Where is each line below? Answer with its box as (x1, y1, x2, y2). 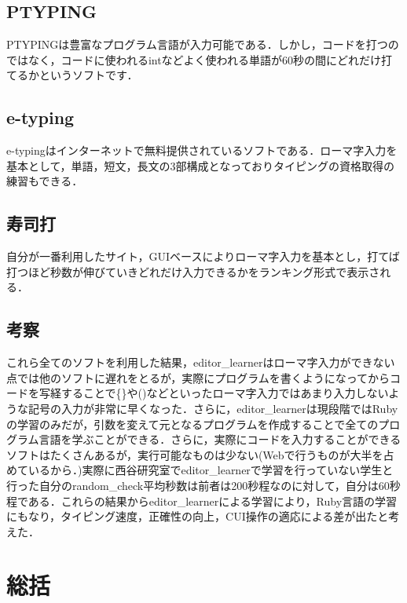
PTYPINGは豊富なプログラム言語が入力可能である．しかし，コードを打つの (6, 36, 399, 53)
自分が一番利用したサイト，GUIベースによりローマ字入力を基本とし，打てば (6, 248, 400, 265)
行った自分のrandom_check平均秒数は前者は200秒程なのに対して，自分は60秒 (6, 477, 401, 493)
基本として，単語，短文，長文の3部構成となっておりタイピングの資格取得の (6, 157, 395, 174)
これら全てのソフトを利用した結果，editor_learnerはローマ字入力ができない (6, 354, 395, 371)
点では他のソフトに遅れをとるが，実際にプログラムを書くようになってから (6, 369, 390, 386)
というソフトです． (38, 67, 138, 83)
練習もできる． (6, 173, 83, 189)
